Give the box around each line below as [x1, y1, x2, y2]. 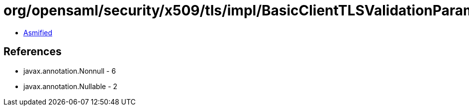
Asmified [23, 28, 53, 37]
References [3, 45, 62, 58]
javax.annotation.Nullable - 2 [23, 82, 117, 91]
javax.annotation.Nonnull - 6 [23, 66, 116, 75]
